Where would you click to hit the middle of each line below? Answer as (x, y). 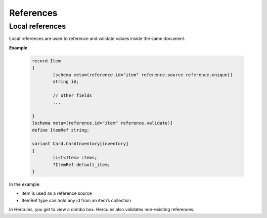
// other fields (72, 95)
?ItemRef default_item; (82, 165)
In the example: (25, 184)
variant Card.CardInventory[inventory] (80, 144)
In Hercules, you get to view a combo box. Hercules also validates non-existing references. (102, 210)
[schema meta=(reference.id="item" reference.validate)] (102, 123)
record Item (46, 61)
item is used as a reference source (57, 193)
